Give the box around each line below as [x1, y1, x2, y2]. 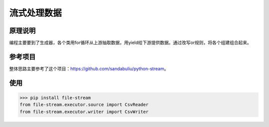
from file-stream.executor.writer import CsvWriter [19, 109, 149, 115]
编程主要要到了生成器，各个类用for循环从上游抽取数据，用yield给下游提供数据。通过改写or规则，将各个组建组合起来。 [9, 40, 252, 46]
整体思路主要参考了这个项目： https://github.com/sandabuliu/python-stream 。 [9, 65, 169, 72]
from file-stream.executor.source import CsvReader [19, 102, 149, 108]
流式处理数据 [9, 7, 62, 18]
